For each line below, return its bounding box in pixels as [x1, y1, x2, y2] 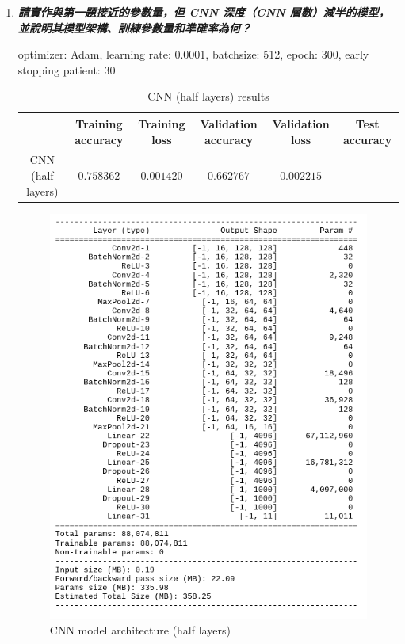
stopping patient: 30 [17, 61, 116, 78]
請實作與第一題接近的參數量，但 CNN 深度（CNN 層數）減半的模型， [17, 4, 390, 20]
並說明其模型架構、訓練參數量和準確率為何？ [17, 19, 251, 36]
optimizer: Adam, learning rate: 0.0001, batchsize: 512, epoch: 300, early [17, 46, 369, 63]
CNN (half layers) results [147, 88, 269, 105]
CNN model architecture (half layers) [49, 622, 231, 638]
